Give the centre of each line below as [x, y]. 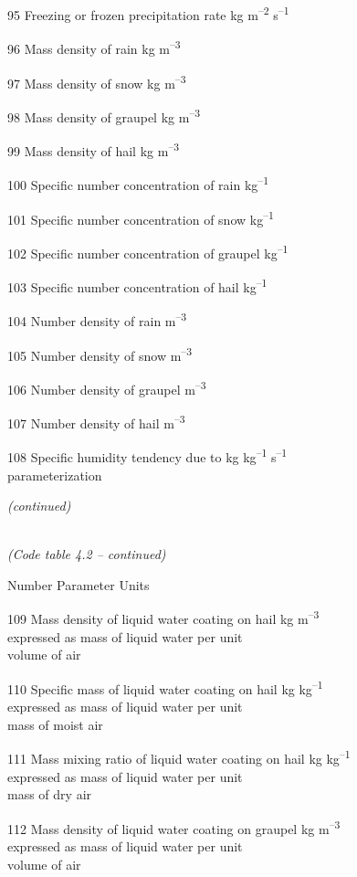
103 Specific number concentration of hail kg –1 [137, 285]
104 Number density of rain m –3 [97, 319]
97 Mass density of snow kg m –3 [97, 81]
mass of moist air [55, 724]
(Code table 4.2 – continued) [87, 554]
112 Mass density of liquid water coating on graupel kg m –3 [174, 827]
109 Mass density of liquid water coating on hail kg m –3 [163, 618]
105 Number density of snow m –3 [100, 354]
